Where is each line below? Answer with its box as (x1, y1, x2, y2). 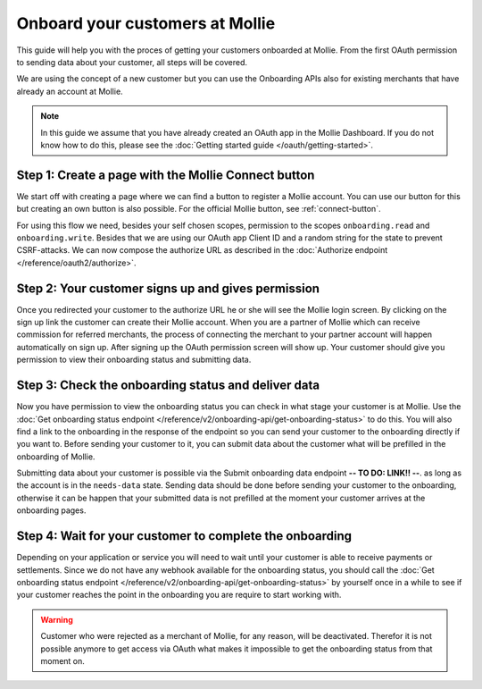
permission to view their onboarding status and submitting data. (16, 354, 252, 366)
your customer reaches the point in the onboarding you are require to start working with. (16, 590, 342, 601)
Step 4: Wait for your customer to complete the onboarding (16, 528, 353, 544)
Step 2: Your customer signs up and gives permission (16, 281, 320, 296)
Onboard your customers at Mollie (16, 13, 276, 33)
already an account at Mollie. (16, 86, 124, 97)
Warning (40, 614, 73, 625)
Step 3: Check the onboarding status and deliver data (16, 378, 320, 393)
